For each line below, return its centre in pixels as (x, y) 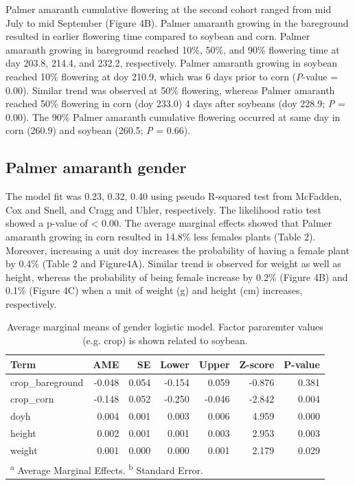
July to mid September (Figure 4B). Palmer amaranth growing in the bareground (177, 22)
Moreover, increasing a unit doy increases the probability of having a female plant (177, 250)
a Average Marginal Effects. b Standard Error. (107, 469)
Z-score (257, 364)
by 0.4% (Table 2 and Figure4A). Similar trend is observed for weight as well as (173, 263)
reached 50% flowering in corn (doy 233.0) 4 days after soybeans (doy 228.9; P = (175, 103)
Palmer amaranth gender (96, 167)
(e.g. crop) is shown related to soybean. (165, 340)
